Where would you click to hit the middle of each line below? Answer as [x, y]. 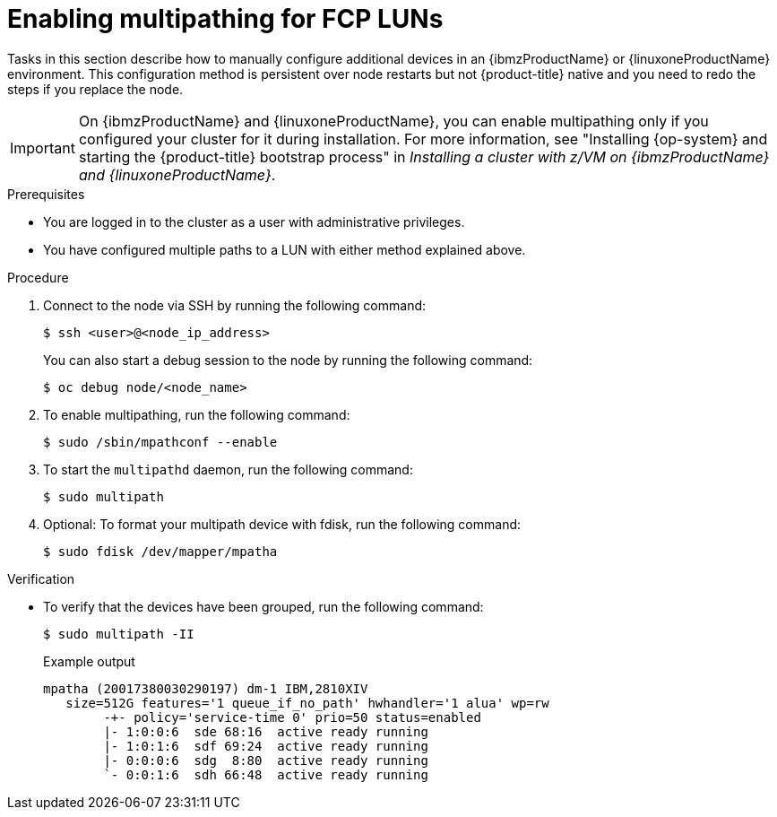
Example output [89, 661]
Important [43, 148]
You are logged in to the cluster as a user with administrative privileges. [254, 222]
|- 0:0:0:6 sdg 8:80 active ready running [266, 760]
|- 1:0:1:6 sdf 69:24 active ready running [266, 746]
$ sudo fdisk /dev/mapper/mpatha [160, 551]
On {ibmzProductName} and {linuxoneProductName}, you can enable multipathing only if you [393, 121]
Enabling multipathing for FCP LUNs [225, 19]
